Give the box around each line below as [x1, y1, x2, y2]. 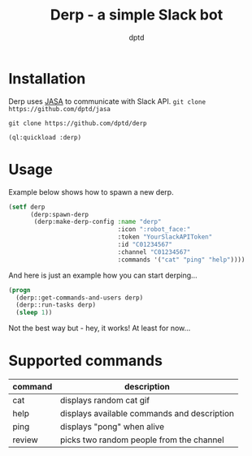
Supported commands [8, 351, 163, 370]
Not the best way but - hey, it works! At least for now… [8, 323, 191, 333]
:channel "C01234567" [117, 247, 191, 256]
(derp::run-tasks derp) [15, 301, 96, 309]
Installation [8, 69, 86, 88]
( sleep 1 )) [15, 308, 53, 317]
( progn [8, 286, 31, 294]
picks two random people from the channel [59, 434, 225, 445]
